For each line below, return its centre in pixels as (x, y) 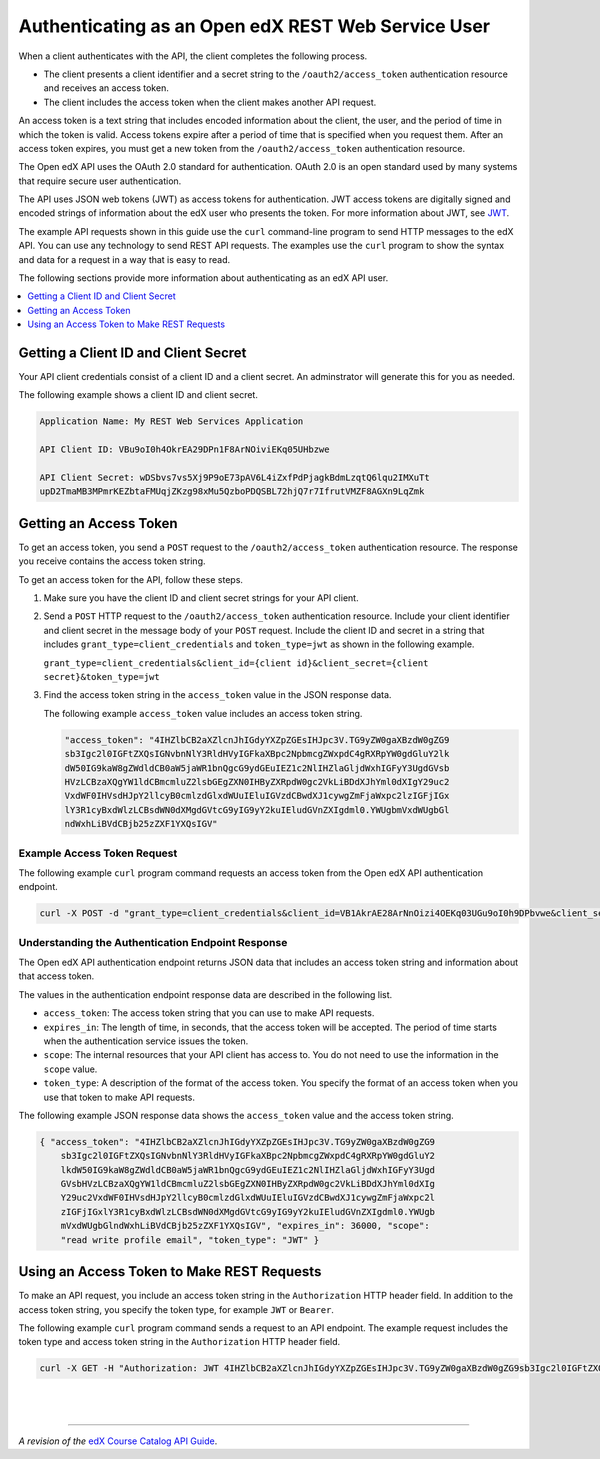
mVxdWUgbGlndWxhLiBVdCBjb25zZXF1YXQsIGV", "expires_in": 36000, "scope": (245, 1226)
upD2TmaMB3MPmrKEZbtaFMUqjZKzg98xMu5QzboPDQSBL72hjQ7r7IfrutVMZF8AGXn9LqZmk (232, 491)
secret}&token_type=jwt (101, 677)
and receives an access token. (106, 88)
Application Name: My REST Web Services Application (171, 421)
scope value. (70, 1069)
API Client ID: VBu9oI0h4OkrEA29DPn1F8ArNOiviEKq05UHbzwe (184, 449)
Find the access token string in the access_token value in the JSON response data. (217, 695)
